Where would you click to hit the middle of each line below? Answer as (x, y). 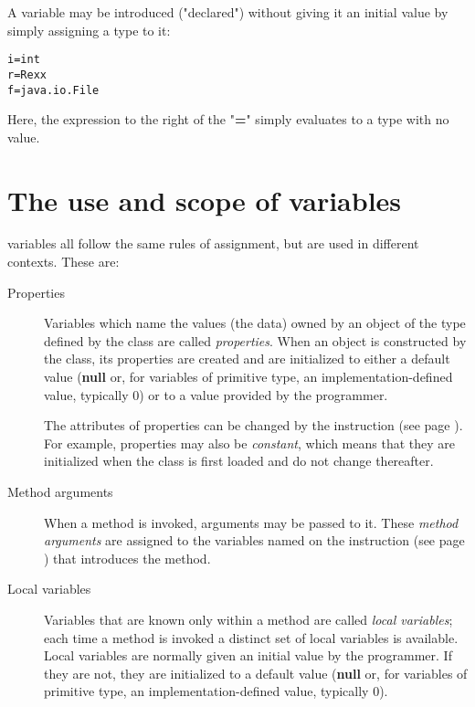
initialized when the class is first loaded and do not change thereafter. (239, 461)
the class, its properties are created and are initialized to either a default (247, 359)
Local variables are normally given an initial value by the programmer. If (248, 655)
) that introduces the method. (127, 558)
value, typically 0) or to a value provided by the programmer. (216, 394)
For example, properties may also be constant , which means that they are (249, 443)
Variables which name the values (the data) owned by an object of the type (255, 323)
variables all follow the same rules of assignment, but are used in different (213, 243)
